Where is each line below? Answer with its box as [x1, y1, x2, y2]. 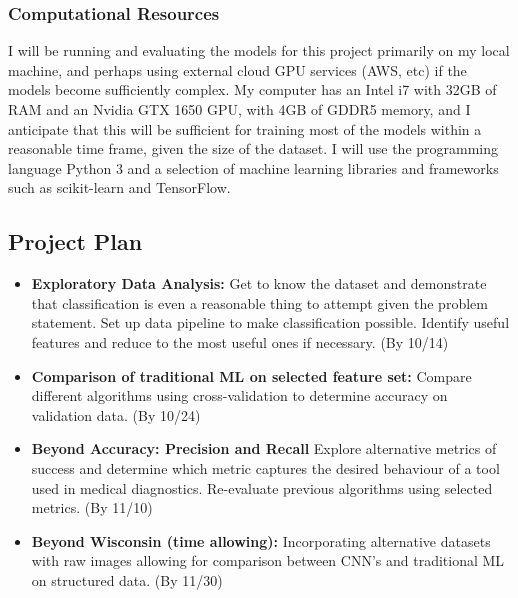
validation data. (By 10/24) [31, 404, 201, 425]
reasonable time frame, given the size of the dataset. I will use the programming [8, 138, 499, 159]
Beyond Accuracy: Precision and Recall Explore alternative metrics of [31, 438, 497, 459]
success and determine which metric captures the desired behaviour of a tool [31, 457, 500, 478]
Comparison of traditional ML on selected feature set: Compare [31, 365, 472, 386]
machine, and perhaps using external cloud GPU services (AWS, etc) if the [8, 59, 467, 80]
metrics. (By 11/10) [31, 497, 153, 518]
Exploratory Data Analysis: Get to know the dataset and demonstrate [31, 273, 487, 294]
